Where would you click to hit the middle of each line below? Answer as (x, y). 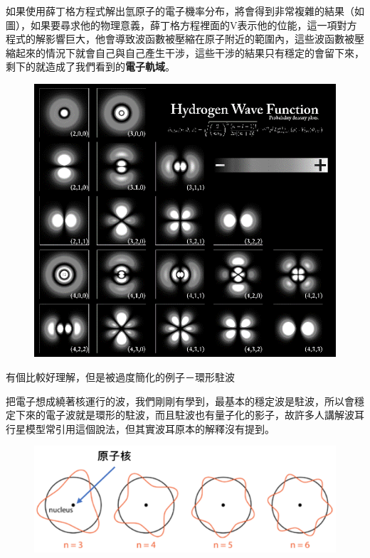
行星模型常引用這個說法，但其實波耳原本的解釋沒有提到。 (140, 428)
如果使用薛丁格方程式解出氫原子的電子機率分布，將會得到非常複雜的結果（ (180, 11)
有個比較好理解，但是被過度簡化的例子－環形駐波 (120, 377)
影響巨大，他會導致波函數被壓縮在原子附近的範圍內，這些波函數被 (200, 39)
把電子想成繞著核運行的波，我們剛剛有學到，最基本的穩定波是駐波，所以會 (180, 401)
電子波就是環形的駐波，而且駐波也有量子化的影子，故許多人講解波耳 (205, 415)
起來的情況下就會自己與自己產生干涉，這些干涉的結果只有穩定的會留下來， (190, 52)
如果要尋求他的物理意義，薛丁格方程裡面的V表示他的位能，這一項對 (189, 25)
